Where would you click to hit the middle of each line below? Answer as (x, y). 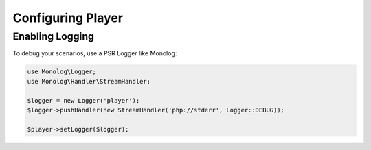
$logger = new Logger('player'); (83, 100)
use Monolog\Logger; (61, 72)
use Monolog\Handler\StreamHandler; (89, 81)
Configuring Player (68, 18)
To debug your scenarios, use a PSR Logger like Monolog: (95, 53)
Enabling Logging (54, 36)
